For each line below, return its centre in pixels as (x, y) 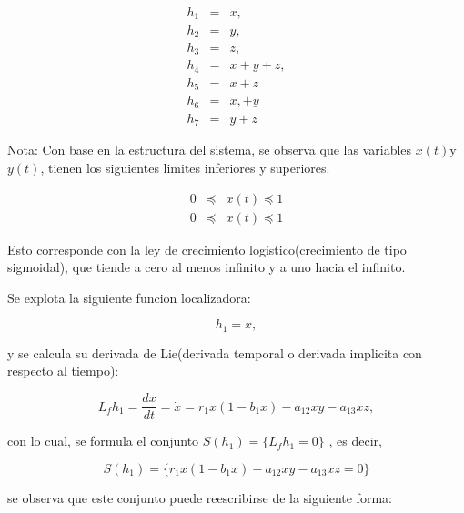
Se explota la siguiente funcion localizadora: (129, 297)
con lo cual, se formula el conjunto (103, 441)
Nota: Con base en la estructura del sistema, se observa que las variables (210, 150)
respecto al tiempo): (63, 371)
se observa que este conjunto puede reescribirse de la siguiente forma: (200, 497)
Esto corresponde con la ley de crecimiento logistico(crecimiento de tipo (207, 249)
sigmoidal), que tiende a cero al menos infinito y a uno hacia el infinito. (207, 267)
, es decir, (355, 441)
